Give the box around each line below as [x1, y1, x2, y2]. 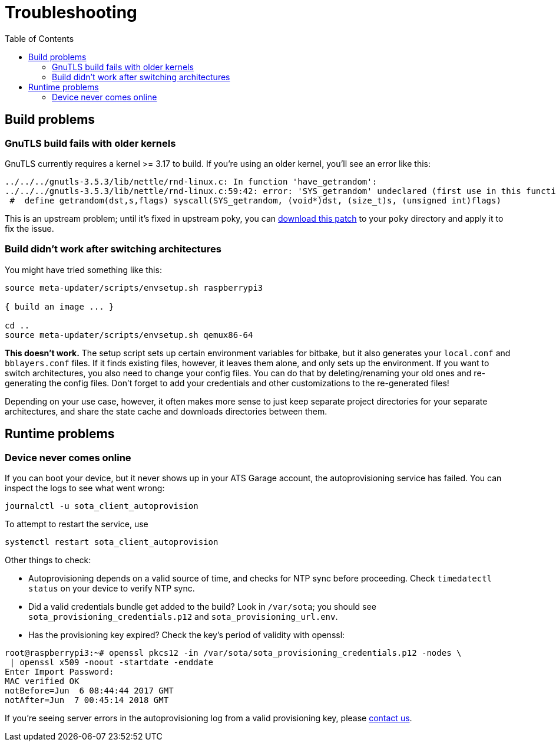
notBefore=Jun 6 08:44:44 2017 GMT [5, 685, 174, 695]
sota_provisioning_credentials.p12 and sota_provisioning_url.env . [28, 611, 338, 622]
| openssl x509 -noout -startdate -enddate [9, 657, 214, 667]
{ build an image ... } [5, 301, 114, 311]
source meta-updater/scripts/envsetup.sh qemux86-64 [5, 330, 253, 340]
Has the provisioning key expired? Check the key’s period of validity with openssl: [28, 629, 345, 640]
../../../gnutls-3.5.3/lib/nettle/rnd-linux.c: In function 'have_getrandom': [5, 176, 378, 186]
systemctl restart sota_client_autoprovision [5, 537, 219, 547]
